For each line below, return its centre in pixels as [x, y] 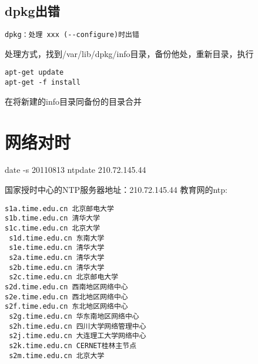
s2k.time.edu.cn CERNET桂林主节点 [73, 345]
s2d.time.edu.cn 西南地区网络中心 [66, 287]
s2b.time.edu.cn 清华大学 [57, 267]
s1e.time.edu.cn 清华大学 [57, 248]
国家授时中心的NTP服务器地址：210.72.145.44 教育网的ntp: [116, 190]
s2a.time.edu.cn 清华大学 [57, 257]
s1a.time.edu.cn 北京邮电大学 [59, 208]
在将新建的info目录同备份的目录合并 [73, 101]
